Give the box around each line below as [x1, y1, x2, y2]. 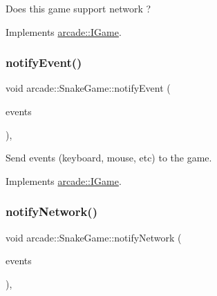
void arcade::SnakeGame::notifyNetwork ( [6, 230, 182, 244]
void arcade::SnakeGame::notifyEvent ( [6, 81, 171, 95]
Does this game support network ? [6, 1, 151, 15]
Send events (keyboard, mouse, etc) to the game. [6, 150, 212, 165]
